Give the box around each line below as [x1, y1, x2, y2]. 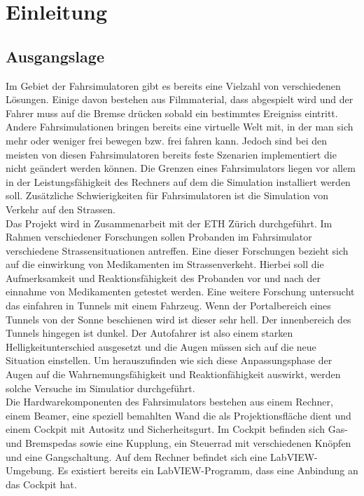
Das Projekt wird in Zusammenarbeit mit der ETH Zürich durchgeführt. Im [6, 215, 332, 230]
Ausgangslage [6, 45, 104, 67]
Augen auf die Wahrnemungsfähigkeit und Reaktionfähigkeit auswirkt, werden [6, 367, 341, 382]
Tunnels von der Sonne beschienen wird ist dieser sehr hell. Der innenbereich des [6, 311, 351, 326]
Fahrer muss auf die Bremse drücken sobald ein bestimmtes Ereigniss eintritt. [6, 105, 338, 120]
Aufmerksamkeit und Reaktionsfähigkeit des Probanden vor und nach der [6, 270, 321, 285]
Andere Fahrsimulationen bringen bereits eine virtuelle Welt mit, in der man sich [6, 119, 353, 134]
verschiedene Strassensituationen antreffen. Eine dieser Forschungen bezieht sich [6, 243, 349, 257]
